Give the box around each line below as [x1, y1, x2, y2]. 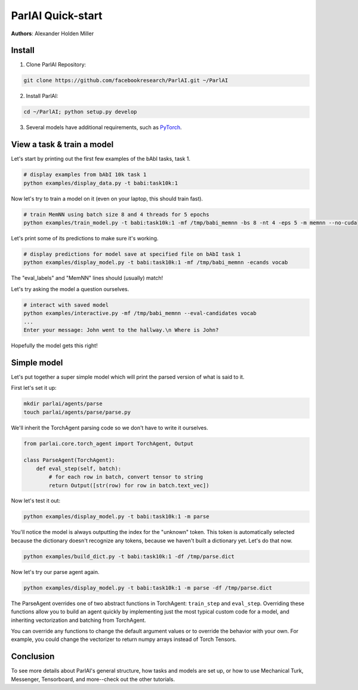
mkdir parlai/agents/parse [23, 401, 103, 407]
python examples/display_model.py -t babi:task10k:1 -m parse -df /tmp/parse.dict [23, 584, 273, 591]
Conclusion [11, 652, 55, 662]
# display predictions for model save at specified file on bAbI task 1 [23, 251, 241, 257]
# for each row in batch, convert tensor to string [48, 474, 203, 481]
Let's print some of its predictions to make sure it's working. [11, 235, 159, 242]
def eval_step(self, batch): [36, 465, 122, 472]
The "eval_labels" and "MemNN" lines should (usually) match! [11, 274, 163, 282]
